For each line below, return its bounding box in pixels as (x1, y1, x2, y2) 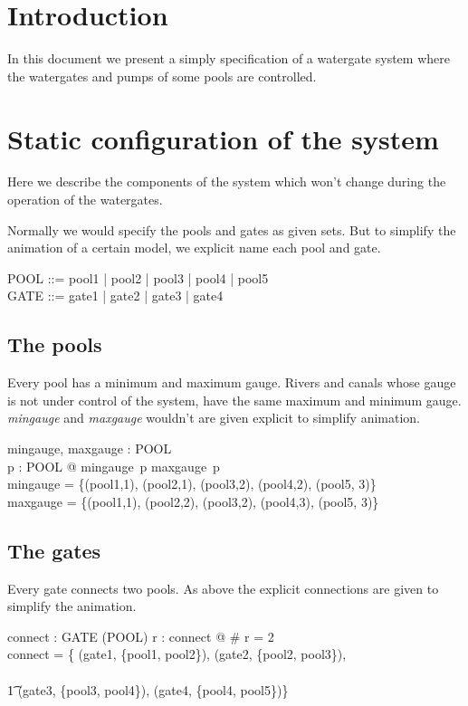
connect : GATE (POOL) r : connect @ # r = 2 (7, 626, 274, 645)
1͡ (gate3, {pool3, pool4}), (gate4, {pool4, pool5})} (7, 680, 289, 699)
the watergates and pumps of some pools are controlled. (7, 66, 317, 85)
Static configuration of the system (7, 119, 439, 157)
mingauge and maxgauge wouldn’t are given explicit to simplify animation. (7, 408, 421, 427)
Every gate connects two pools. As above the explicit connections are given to (7, 578, 439, 597)
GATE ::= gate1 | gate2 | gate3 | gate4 (7, 286, 224, 305)
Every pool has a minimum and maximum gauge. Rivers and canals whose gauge (7, 373, 456, 392)
